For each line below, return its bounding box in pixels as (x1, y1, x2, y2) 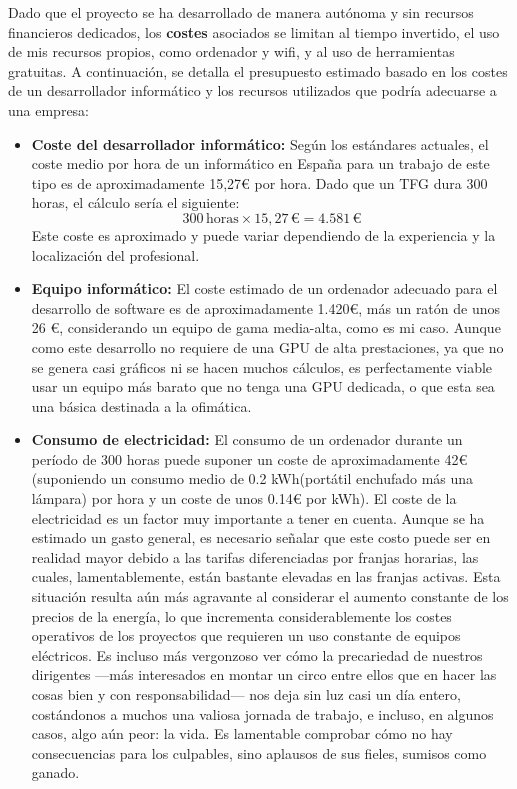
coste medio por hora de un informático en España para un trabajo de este (31, 153, 490, 174)
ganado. (31, 762, 80, 783)
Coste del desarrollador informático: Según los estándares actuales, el (31, 133, 489, 154)
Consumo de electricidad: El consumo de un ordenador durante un (31, 429, 463, 450)
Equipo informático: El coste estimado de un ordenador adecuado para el (31, 278, 498, 299)
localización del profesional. (31, 244, 200, 265)
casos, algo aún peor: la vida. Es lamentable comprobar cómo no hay (31, 723, 453, 744)
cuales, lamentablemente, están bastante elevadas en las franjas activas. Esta (31, 566, 501, 587)
